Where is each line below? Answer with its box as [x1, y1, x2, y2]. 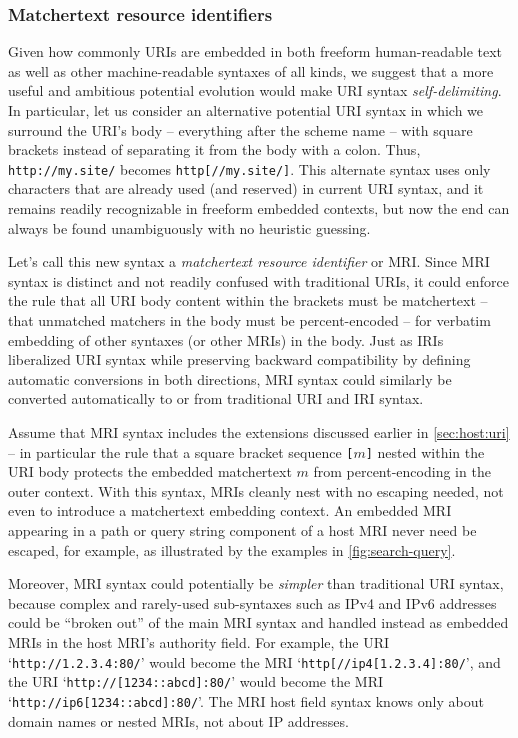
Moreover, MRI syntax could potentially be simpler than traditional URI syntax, [8, 573, 504, 594]
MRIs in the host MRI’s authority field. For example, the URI [8, 631, 390, 652]
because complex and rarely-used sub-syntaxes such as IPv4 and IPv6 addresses [8, 592, 497, 613]
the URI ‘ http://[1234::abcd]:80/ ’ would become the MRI [8, 671, 384, 692]
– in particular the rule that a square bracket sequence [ [8, 441, 354, 462]
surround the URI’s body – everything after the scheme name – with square [8, 119, 473, 140]
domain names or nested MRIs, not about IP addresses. [8, 710, 349, 731]
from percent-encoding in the [313, 461, 491, 482]
